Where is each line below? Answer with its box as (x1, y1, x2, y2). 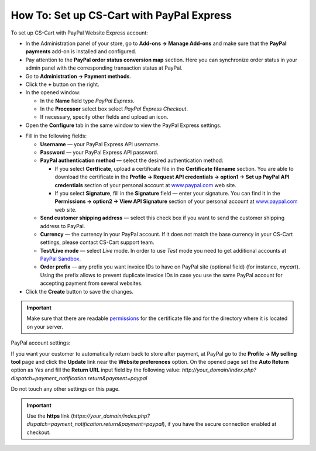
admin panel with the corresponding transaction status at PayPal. (25, 64, 183, 71)
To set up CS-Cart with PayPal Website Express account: (11, 29, 149, 36)
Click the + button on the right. (25, 81, 99, 88)
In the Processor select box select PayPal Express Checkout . (40, 105, 188, 112)
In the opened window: (25, 89, 81, 96)
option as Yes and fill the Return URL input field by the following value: (11, 366, 181, 374)
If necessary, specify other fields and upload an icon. (40, 113, 169, 121)
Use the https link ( (26, 412, 73, 419)
